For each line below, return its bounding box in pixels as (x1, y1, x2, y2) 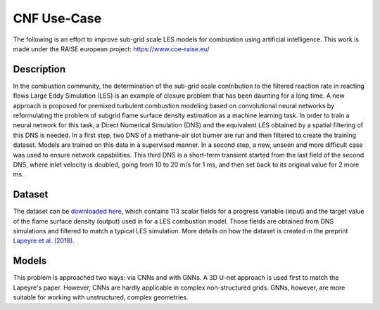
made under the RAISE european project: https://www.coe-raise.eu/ (13, 44, 210, 53)
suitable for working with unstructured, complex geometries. (13, 293, 189, 302)
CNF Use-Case (13, 11, 102, 26)
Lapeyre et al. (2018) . (13, 236, 75, 245)
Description (13, 63, 66, 75)
